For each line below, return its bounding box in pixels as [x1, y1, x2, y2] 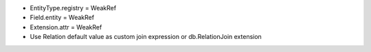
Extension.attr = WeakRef [30, 23, 102, 31]
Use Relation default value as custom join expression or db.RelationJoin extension [30, 33, 262, 41]
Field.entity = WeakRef [30, 14, 95, 22]
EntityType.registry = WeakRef [30, 4, 117, 12]
